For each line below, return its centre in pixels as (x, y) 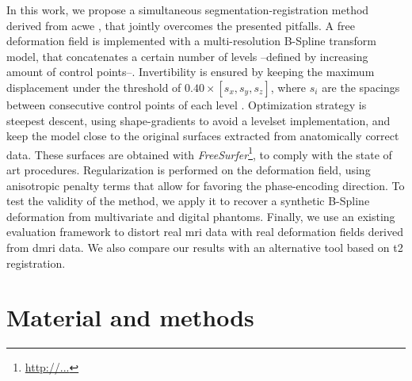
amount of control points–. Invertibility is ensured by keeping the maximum (191, 72)
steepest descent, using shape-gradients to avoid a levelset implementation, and (198, 120)
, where (288, 87)
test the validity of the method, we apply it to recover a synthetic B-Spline (188, 201)
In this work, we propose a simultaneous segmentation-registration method (188, 10)
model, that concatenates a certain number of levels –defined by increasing (187, 56)
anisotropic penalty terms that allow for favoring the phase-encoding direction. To (206, 185)
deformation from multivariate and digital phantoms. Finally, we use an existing (201, 216)
